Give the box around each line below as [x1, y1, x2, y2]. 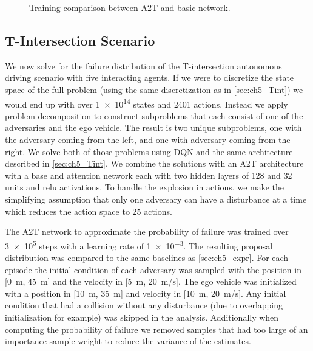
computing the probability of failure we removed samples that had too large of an [5, 322, 308, 335]
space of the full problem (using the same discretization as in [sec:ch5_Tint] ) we [5, 83, 303, 96]
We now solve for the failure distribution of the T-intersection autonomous [5, 59, 282, 72]
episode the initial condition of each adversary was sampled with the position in [5, 263, 301, 276]
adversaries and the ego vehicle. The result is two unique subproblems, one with [5, 121, 302, 134]
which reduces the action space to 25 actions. [5, 204, 172, 217]
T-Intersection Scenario [5, 30, 155, 49]
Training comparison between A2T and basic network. [29, 1, 231, 13]
